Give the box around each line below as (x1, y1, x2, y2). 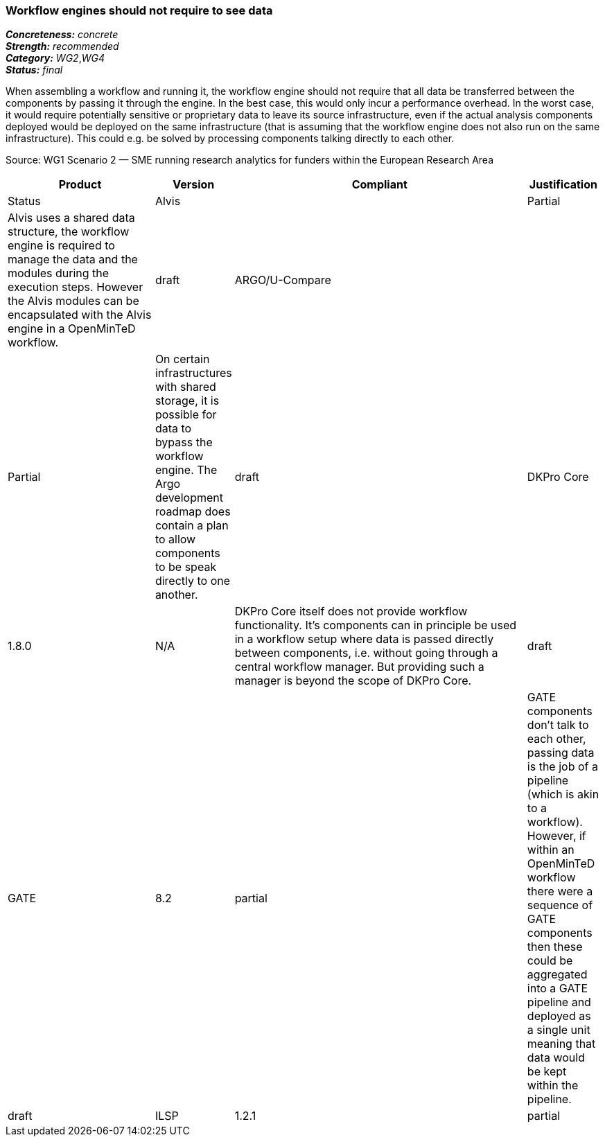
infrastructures (155, 366, 232, 380)
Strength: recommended (6, 40, 119, 53)
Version (173, 177, 215, 192)
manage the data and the (8, 252, 138, 267)
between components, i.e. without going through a (234, 646, 498, 660)
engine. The (155, 463, 218, 477)
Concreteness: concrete (6, 28, 119, 41)
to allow (155, 532, 196, 547)
